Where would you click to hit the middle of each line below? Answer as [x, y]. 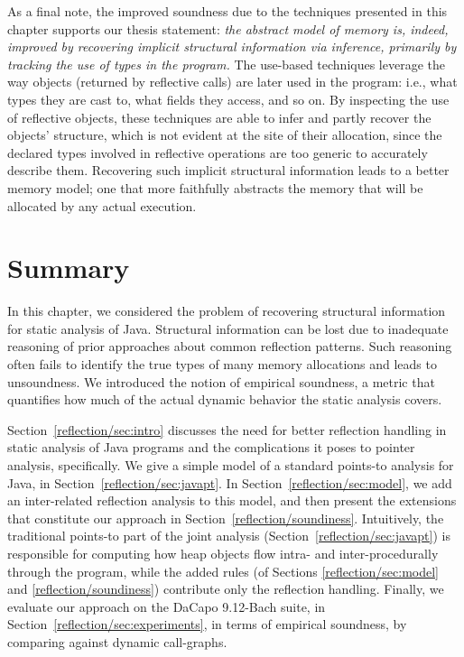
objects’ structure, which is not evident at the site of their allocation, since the [225, 135]
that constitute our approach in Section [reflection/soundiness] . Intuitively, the [226, 518]
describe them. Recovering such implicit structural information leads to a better [228, 170]
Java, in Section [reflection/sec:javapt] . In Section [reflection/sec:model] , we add [230, 482]
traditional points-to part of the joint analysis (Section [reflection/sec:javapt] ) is [229, 536]
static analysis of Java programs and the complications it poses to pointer [211, 447]
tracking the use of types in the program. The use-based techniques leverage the [226, 64]
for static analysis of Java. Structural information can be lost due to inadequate [228, 328]
